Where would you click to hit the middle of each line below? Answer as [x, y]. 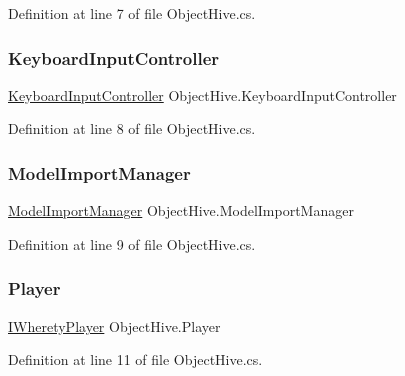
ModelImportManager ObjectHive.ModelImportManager [181, 210]
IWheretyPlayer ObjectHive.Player [114, 325]
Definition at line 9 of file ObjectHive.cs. [132, 243]
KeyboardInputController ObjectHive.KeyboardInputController [202, 94]
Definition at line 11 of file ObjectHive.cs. [135, 359]
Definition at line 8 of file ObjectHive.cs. [132, 128]
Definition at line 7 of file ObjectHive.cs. [132, 13]
